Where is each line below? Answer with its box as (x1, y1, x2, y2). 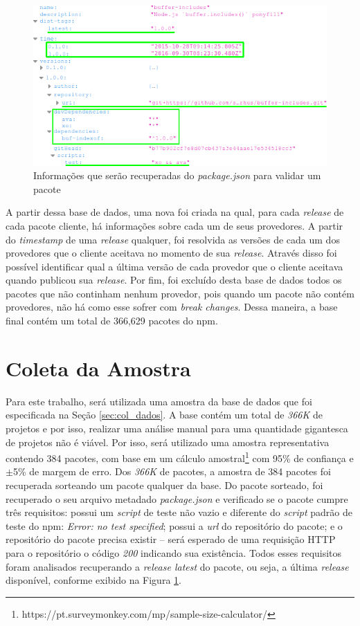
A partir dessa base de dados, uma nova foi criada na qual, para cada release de (6, 205, 344, 219)
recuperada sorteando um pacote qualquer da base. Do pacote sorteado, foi (6, 478, 323, 492)
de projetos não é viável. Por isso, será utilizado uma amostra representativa (6, 434, 330, 449)
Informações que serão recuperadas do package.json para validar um (33, 168, 321, 183)
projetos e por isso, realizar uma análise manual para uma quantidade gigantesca (6, 421, 348, 435)
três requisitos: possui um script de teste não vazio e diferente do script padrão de (6, 505, 353, 519)
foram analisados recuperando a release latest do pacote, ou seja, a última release (6, 559, 349, 573)
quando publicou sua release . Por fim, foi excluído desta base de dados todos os (6, 273, 342, 287)
